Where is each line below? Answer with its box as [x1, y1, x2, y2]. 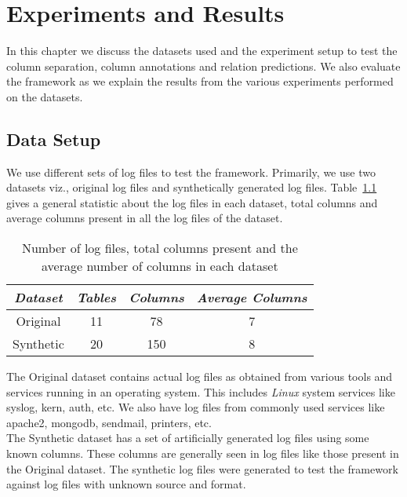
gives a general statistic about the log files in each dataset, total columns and [6, 194, 378, 210]
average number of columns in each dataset [42, 257, 278, 276]
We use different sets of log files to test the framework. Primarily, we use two [6, 163, 376, 180]
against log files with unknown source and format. [6, 476, 246, 492]
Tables [76, 288, 117, 307]
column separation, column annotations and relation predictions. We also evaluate [6, 57, 401, 74]
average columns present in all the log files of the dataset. [6, 210, 283, 226]
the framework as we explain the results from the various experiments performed [6, 73, 394, 90]
